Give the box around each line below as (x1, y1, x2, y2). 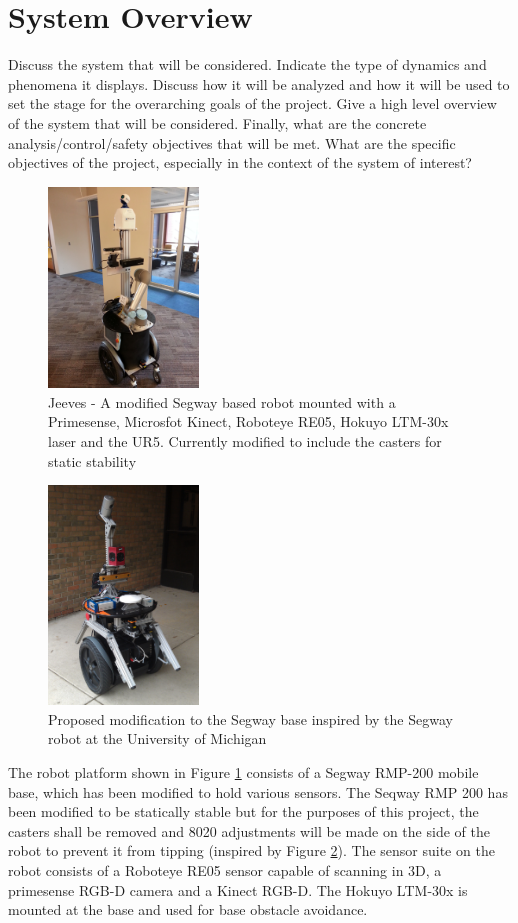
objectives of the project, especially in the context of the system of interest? (8, 152, 472, 173)
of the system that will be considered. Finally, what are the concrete (8, 112, 427, 133)
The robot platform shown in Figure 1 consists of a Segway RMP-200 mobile (8, 762, 479, 783)
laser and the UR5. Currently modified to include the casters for (48, 431, 442, 452)
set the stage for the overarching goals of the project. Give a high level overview (8, 93, 497, 114)
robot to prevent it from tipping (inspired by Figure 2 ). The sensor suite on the (8, 840, 495, 861)
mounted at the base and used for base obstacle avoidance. (8, 899, 368, 920)
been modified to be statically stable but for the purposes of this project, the (8, 801, 479, 822)
